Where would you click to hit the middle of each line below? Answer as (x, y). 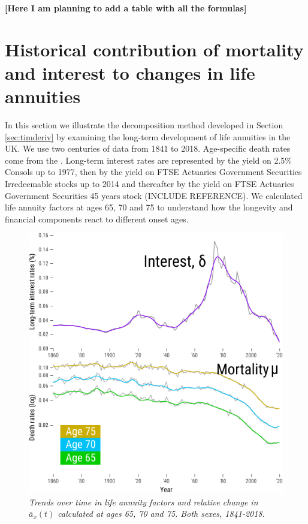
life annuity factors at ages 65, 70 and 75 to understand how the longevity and (149, 207)
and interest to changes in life (130, 72)
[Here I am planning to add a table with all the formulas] (126, 8)
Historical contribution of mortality (154, 49)
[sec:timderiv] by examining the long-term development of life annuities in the (148, 136)
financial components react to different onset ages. (97, 219)
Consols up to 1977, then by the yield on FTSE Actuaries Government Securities (153, 172)
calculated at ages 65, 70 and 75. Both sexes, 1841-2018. (161, 514)
